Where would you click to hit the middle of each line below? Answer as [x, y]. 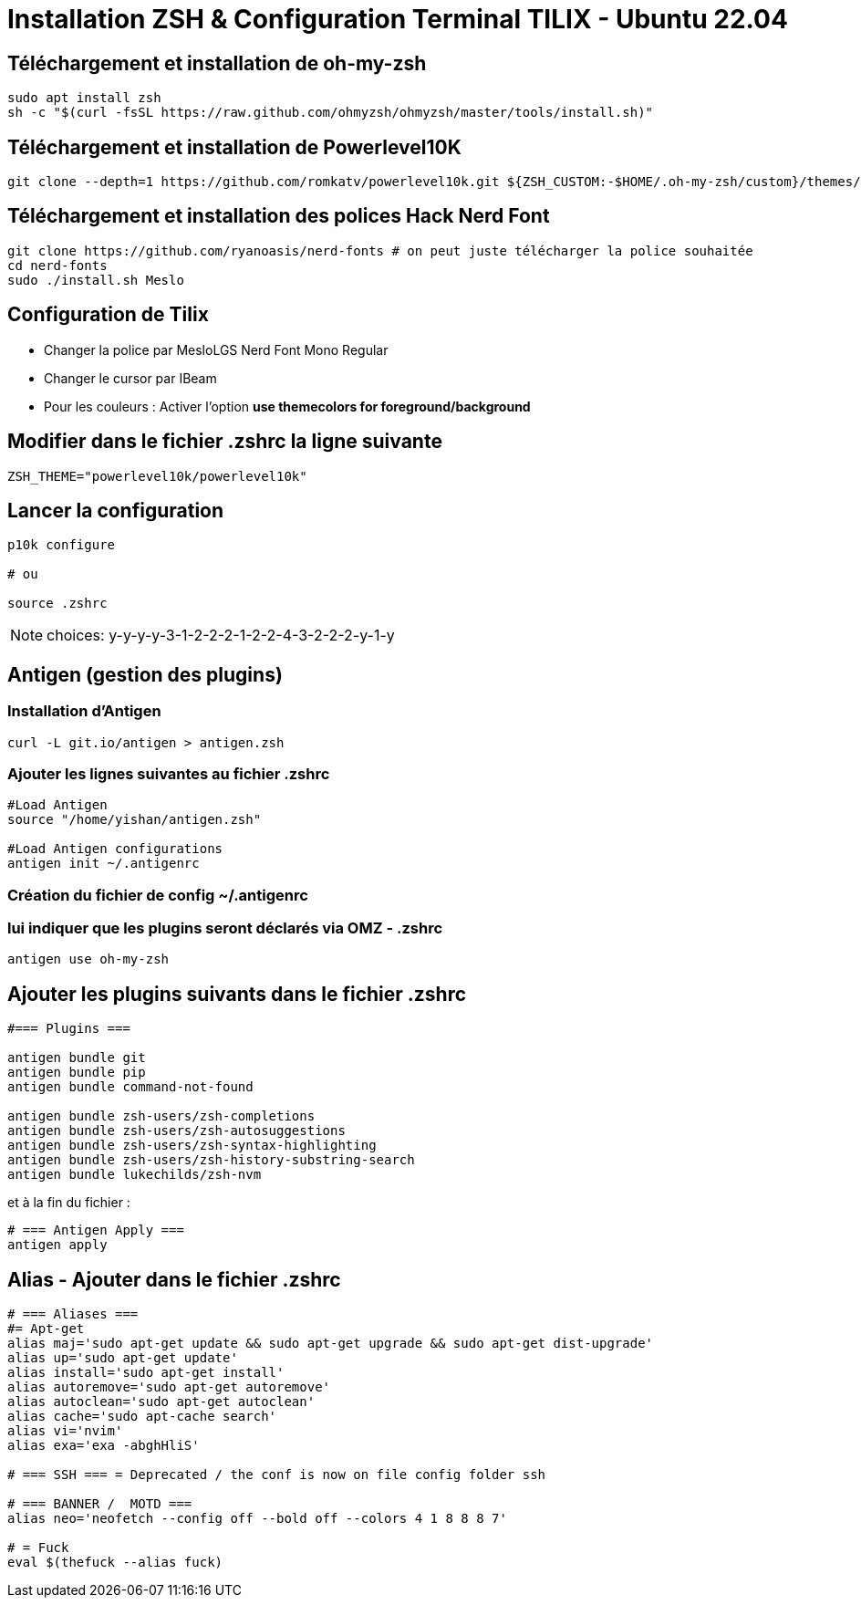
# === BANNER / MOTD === [100, 1504]
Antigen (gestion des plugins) [145, 674]
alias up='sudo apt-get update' [123, 1358]
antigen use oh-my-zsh [88, 959]
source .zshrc [57, 604]
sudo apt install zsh [84, 98]
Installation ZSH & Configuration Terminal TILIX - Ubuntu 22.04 [398, 19]
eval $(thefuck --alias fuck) [115, 1563]
